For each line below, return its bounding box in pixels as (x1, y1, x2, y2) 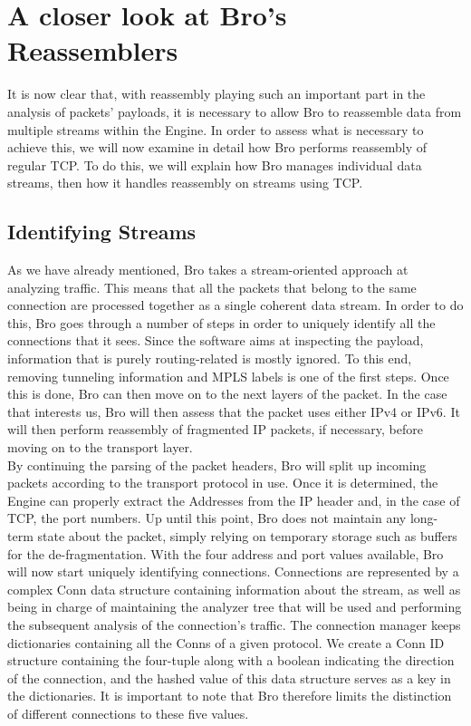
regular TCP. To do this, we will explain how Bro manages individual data (7, 155, 422, 174)
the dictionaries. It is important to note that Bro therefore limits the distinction (7, 686, 452, 705)
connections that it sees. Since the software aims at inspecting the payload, (7, 331, 424, 350)
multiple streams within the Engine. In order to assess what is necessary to (7, 120, 424, 139)
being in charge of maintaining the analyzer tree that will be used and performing (7, 597, 462, 616)
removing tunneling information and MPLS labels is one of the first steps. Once (7, 366, 449, 385)
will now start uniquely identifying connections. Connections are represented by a (7, 562, 459, 581)
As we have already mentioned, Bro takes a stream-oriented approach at (7, 260, 409, 279)
